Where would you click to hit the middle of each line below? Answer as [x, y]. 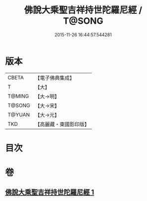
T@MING [18, 96]
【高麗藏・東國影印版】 [62, 124]
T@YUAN [19, 114]
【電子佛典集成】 [55, 78]
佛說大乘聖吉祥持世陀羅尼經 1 [50, 192]
